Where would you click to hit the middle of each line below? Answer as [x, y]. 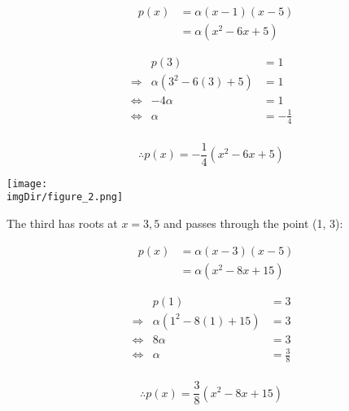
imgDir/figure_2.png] [65, 197]
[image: [27, 184]
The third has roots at [62, 223]
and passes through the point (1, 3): [253, 223]
